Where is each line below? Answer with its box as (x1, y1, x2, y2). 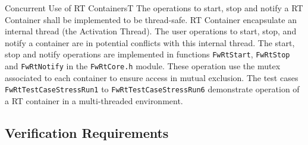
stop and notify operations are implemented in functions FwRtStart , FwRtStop (5, 48, 290, 60)
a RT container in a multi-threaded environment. (5, 94, 183, 107)
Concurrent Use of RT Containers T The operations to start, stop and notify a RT (5, 2, 303, 14)
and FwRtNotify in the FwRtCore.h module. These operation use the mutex (5, 60, 281, 72)
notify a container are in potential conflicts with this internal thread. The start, (5, 36, 295, 49)
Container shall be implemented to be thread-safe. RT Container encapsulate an (5, 13, 297, 25)
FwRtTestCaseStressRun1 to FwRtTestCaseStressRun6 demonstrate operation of (5, 83, 300, 95)
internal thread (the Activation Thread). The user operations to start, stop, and (5, 25, 297, 37)
